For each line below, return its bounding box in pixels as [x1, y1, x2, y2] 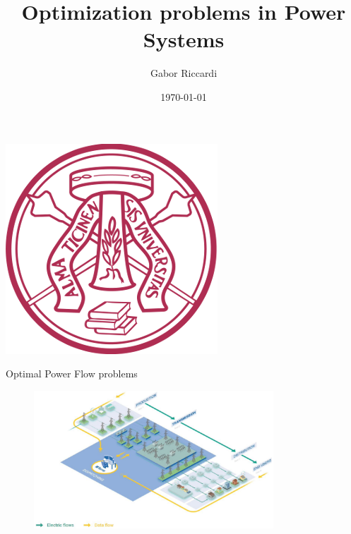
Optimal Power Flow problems [6, 366, 138, 381]
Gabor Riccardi [150, 66, 218, 80]
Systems [143, 25, 225, 54]
